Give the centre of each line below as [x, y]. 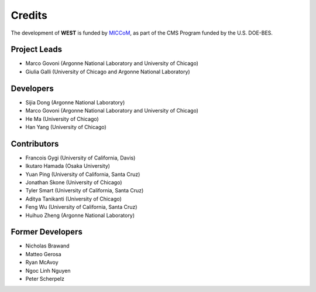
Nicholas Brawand [47, 246]
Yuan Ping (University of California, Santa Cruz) [83, 174]
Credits [29, 15]
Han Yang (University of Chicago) [66, 127]
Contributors [35, 144]
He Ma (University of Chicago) [62, 119]
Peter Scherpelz [45, 279]
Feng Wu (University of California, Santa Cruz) [81, 207]
